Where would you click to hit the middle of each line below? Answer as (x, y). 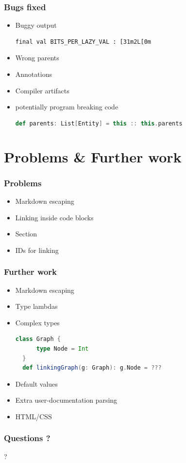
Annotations (34, 74)
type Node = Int (62, 348)
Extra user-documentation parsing (66, 400)
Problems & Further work (93, 156)
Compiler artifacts (42, 90)
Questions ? (27, 438)
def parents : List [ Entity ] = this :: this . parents (99, 123)
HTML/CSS (34, 416)
